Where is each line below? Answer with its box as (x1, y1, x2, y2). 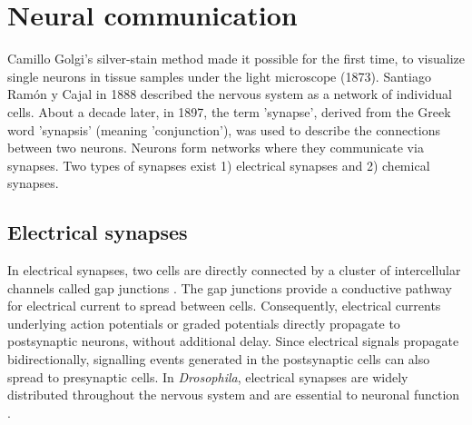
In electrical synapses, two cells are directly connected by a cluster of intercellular (7, 261, 461, 280)
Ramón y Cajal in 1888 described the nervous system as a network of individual (7, 84, 452, 104)
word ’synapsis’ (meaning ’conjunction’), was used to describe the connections (7, 120, 441, 139)
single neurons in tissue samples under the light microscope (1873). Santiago (7, 66, 431, 85)
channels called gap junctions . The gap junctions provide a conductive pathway (7, 278, 452, 297)
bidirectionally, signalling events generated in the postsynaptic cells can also (7, 350, 430, 369)
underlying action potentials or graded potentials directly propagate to (7, 313, 400, 332)
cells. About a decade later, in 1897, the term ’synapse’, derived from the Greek (7, 102, 451, 121)
